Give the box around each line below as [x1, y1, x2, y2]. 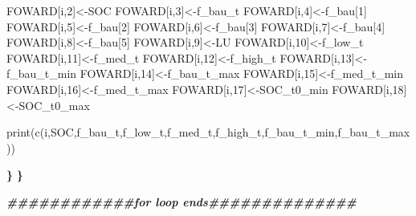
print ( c [6, 124, 40, 141]
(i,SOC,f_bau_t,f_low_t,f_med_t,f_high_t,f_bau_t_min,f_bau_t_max [39, 124, 410, 141]
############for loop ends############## [6, 193, 357, 210]
